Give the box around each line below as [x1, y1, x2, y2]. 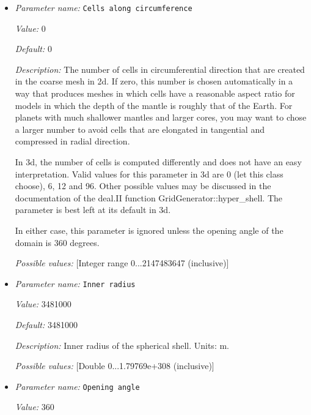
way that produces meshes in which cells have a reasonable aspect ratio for [15, 87, 295, 100]
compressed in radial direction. [15, 135, 130, 148]
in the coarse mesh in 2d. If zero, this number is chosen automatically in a [15, 75, 293, 88]
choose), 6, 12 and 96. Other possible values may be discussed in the [15, 179, 271, 192]
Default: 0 [15, 42, 52, 55]
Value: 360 [15, 400, 54, 413]
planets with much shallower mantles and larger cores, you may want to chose [15, 111, 307, 124]
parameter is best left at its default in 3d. [15, 203, 171, 216]
